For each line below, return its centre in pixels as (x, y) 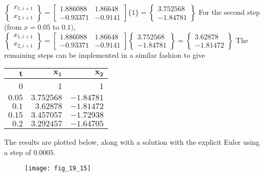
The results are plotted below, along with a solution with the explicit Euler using (132, 142)
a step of (18, 152)
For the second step (229, 12)
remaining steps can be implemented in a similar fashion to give (105, 54)
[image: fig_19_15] (58, 169)
